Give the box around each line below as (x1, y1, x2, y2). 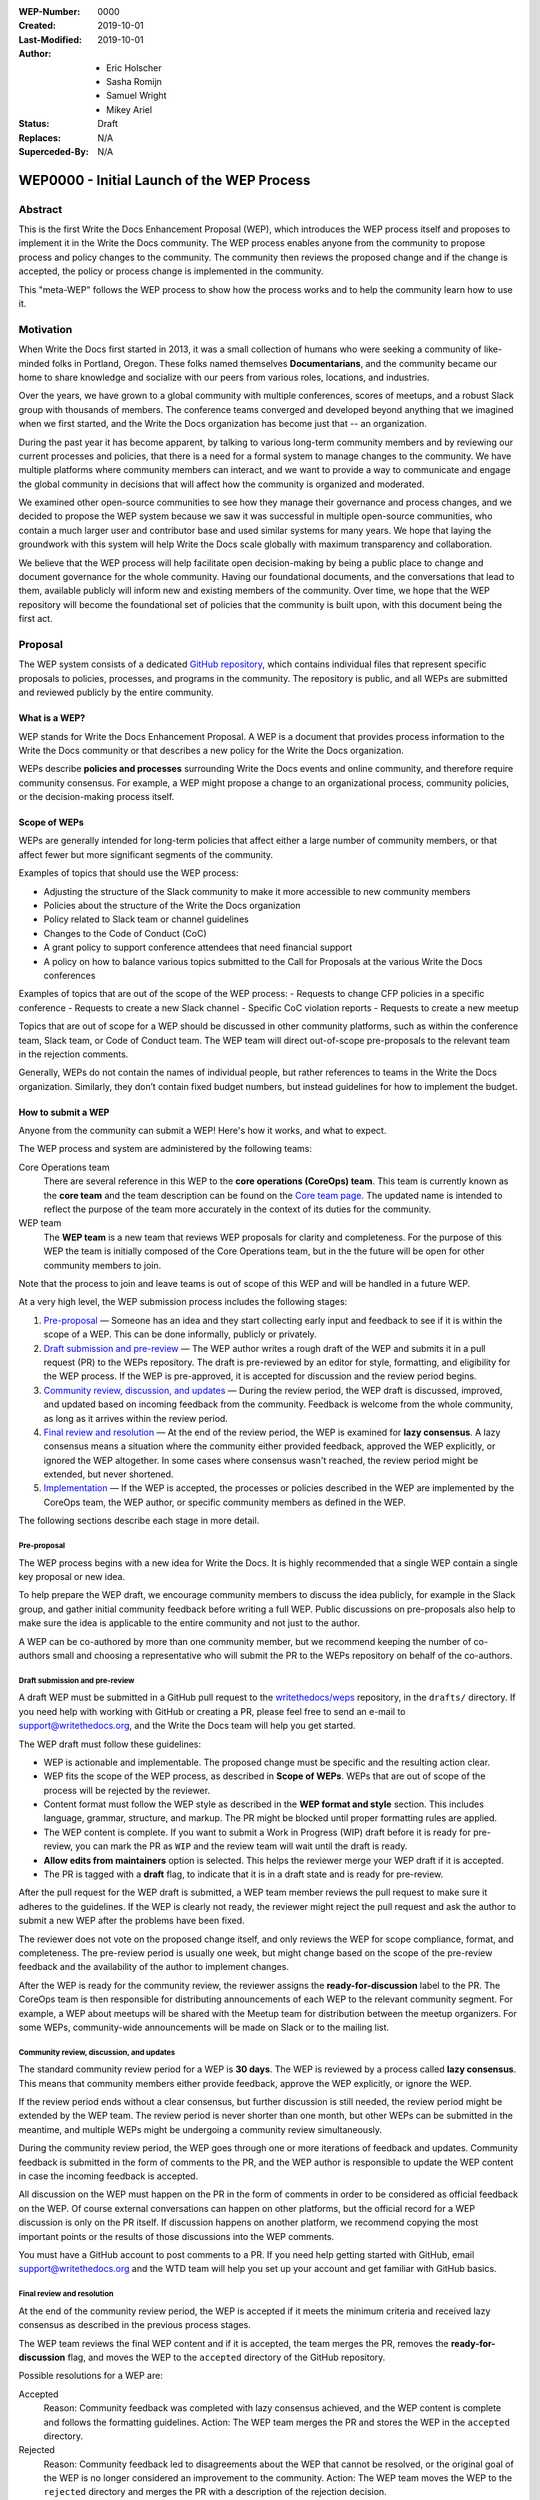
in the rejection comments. (18, 1048, 129, 1060)
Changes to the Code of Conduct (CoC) (43, 927, 207, 939)
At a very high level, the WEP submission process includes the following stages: (18, 1296, 348, 1308)
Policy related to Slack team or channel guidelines (43, 913, 249, 925)
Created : (18, 20, 57, 32)
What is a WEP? (18, 712, 86, 724)
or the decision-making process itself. (18, 791, 175, 803)
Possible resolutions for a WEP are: (18, 2370, 164, 2382)
